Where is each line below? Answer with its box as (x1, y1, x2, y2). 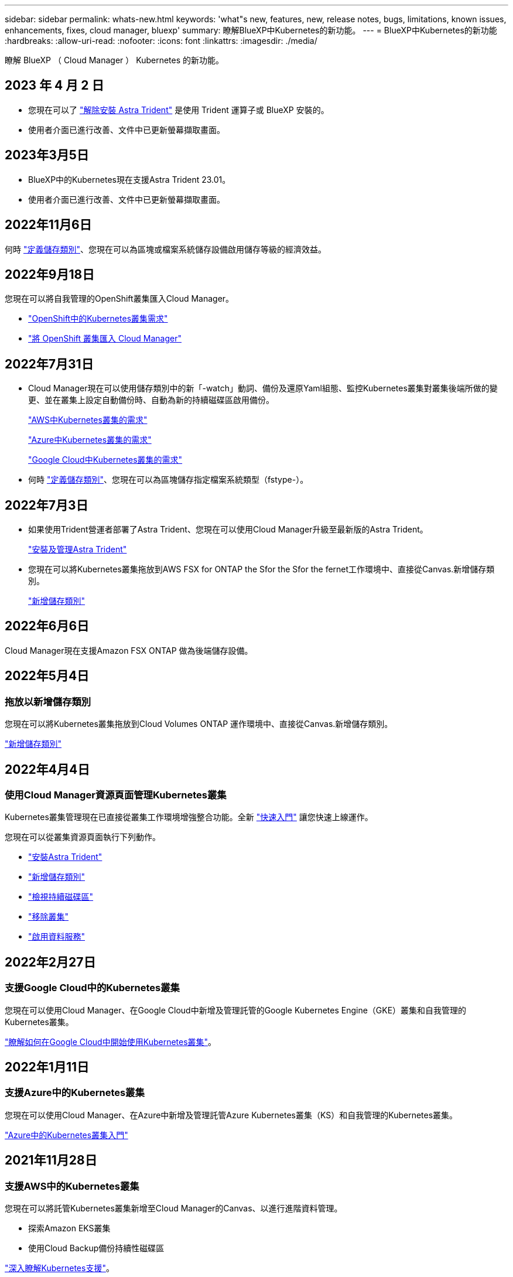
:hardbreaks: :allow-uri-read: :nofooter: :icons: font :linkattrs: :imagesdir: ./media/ (5, 36, 317, 46)
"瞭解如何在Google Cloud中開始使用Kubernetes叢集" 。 (5, 1036, 217, 1047)
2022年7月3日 (5, 497, 88, 513)
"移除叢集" (28, 911, 69, 922)
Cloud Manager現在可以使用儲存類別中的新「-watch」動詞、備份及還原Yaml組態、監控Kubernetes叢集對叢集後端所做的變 (28, 383, 498, 394)
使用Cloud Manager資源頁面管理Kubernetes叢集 (5, 788, 227, 801)
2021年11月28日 (5, 1153, 97, 1168)
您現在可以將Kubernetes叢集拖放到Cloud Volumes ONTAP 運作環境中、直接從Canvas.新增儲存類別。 (5, 719, 393, 729)
